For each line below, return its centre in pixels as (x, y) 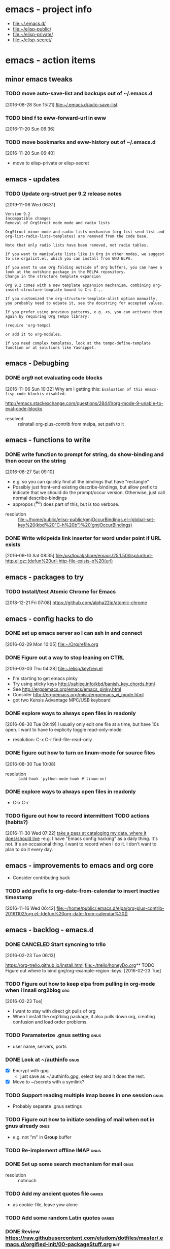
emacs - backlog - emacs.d (49, 930)
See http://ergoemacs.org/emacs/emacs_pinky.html (67, 689)
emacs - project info (49, 9)
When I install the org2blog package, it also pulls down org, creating (84, 1017)
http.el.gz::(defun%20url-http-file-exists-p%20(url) (59, 561)
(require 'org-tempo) (28, 325)
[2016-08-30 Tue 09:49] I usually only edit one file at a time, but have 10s (82, 724)
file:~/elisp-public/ (32, 29)
